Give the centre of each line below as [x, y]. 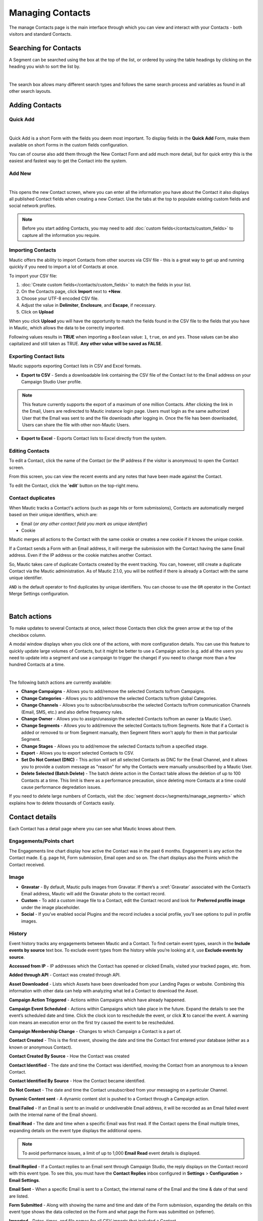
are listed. [19, 1196]
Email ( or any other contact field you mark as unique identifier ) [85, 524]
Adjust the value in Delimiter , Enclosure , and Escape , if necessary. [89, 305]
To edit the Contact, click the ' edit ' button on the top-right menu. [74, 485]
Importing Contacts [33, 250]
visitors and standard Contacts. [40, 34]
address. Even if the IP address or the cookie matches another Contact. [81, 555]
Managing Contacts [50, 13]
